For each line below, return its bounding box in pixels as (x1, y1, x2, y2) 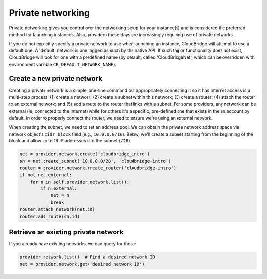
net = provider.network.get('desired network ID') (19, 261, 145, 267)
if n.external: (40, 186, 78, 191)
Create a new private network (9, 74, 103, 83)
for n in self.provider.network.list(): (30, 179, 130, 185)
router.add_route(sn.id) (19, 213, 80, 219)
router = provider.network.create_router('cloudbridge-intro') (19, 165, 177, 171)
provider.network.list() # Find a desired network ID (19, 254, 155, 260)
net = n (50, 193, 69, 198)
